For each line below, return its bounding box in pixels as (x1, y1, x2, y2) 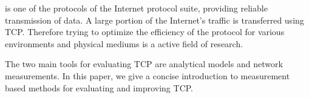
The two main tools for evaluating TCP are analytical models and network (5, 57, 283, 70)
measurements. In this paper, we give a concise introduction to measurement (5, 69, 290, 82)
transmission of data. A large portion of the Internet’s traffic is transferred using (5, 13, 304, 26)
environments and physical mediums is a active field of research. (5, 37, 243, 50)
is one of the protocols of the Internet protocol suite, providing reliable (5, 2, 268, 14)
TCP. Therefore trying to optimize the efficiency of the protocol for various (5, 25, 285, 38)
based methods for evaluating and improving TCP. (5, 81, 194, 94)
